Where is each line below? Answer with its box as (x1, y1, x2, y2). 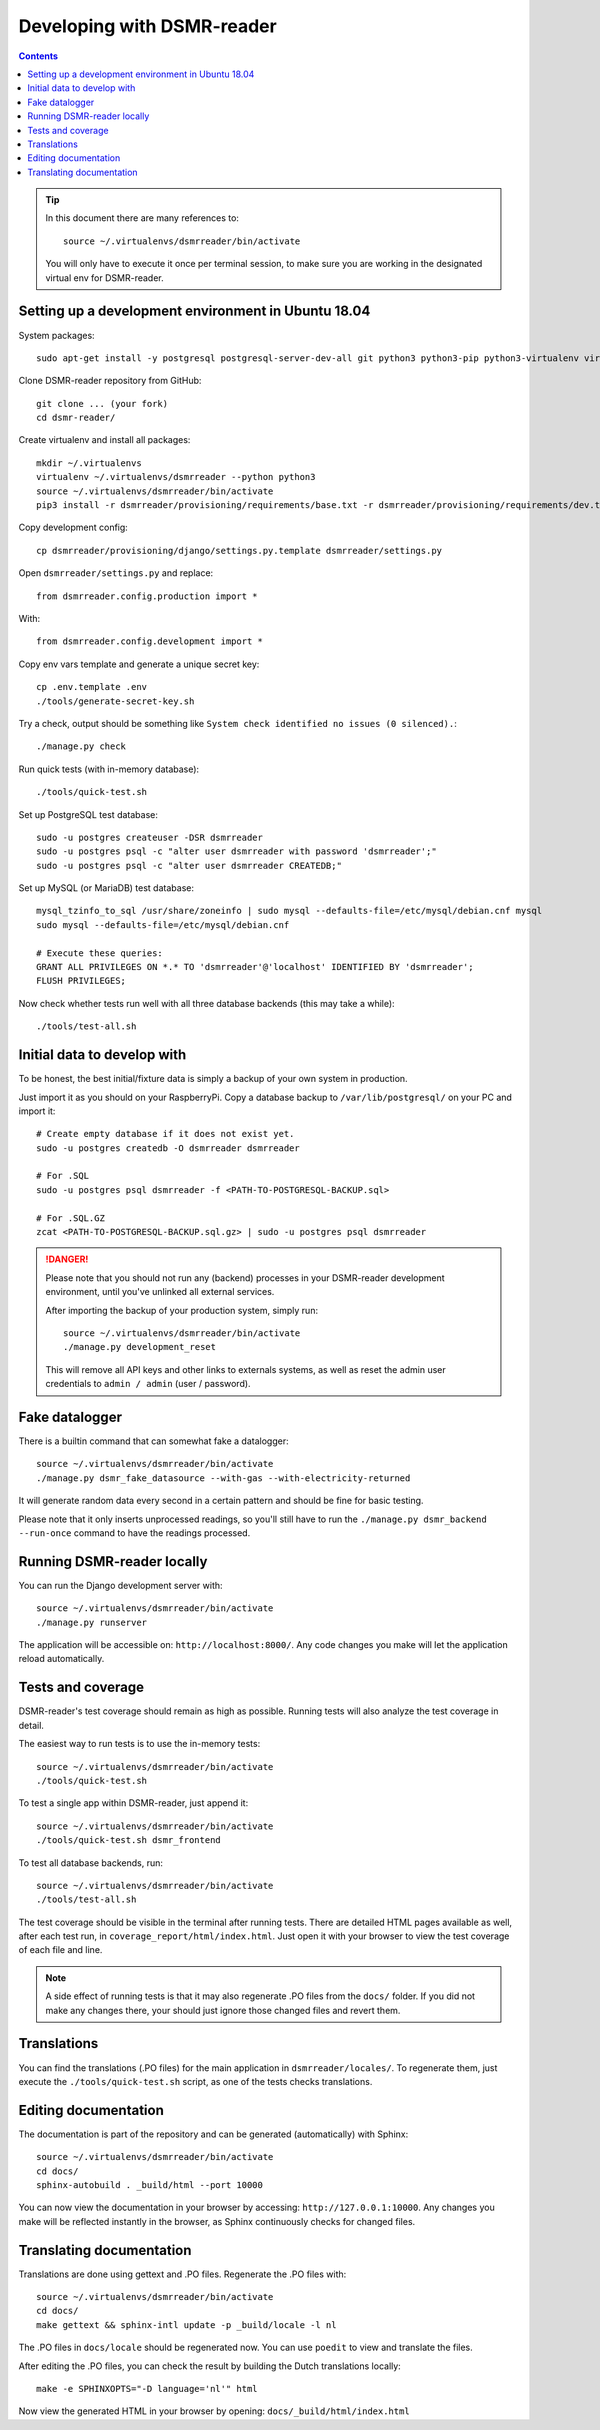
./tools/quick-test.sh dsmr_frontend (36, 1835, 222, 1846)
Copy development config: (18, 521, 129, 534)
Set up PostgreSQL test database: (18, 808, 159, 820)
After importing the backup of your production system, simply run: (45, 1304, 319, 1316)
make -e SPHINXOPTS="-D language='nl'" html (36, 2383, 259, 2395)
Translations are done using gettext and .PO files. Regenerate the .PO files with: (18, 2268, 347, 2280)
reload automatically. (18, 1653, 105, 1665)
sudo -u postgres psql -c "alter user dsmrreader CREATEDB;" (36, 860, 342, 871)
